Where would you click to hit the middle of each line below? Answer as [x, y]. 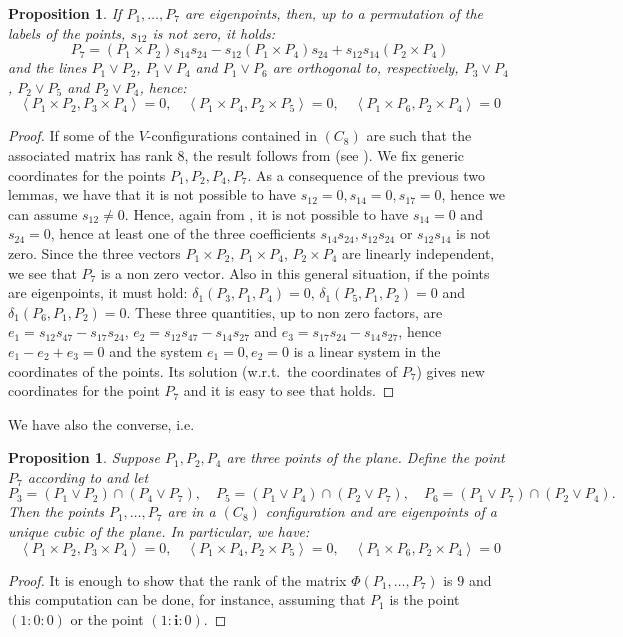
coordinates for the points [87, 174]
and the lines [47, 67]
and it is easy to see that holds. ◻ [289, 390]
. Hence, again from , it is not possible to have [266, 213]
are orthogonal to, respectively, [365, 67]
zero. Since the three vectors [94, 252]
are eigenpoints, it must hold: [98, 292]
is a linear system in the [367, 350]
